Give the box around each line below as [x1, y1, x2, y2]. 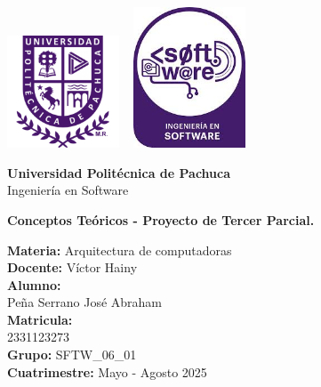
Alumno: [7, 275, 61, 294]
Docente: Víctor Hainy [7, 258, 138, 277]
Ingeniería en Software [7, 181, 129, 199]
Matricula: [7, 310, 73, 328]
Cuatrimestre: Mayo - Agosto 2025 [7, 362, 207, 381]
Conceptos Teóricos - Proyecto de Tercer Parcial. [7, 210, 315, 229]
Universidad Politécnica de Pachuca [7, 163, 231, 181]
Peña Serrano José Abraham [7, 293, 163, 311]
